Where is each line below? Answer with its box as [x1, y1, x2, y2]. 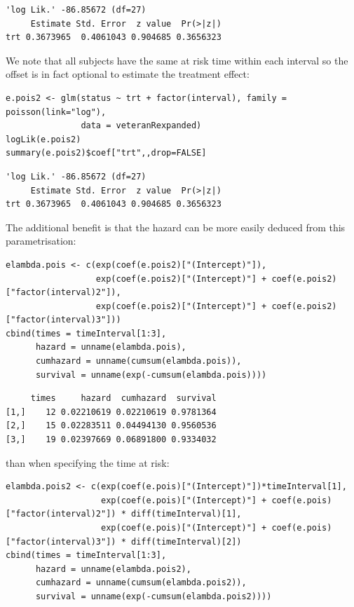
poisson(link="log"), [6, 107, 107, 117]
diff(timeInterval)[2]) [130, 536, 242, 547]
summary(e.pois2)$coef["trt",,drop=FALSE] [6, 148, 207, 158]
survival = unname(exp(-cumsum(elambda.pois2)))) [35, 591, 272, 601]
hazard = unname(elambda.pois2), [35, 564, 191, 574]
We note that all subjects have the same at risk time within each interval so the [6, 53, 348, 67]
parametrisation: [6, 233, 76, 248]
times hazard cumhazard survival [30, 393, 217, 404]
